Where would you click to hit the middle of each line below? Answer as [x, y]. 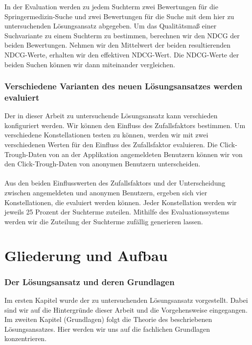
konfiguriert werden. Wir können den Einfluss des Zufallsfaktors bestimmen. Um [125, 125]
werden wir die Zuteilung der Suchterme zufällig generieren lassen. [104, 221]
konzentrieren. [26, 338]
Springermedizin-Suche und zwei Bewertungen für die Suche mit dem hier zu [119, 16]
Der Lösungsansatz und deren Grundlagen [90, 281]
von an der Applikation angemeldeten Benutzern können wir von [146, 154]
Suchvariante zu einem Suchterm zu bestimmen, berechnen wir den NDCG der [122, 35]
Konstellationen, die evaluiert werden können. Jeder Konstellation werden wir [121, 202]
